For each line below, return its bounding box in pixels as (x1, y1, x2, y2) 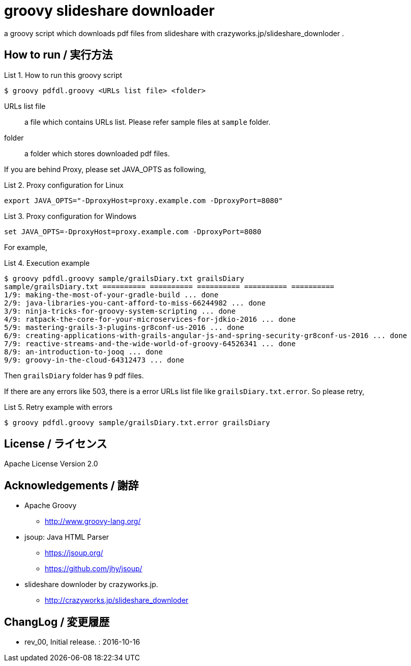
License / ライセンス (4, 437, 107, 451)
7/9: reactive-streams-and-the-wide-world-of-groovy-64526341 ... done (4, 339, 296, 348)
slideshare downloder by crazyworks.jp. (24, 580, 158, 589)
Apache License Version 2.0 (4, 459, 98, 468)
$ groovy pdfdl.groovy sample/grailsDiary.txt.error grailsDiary (4, 418, 270, 427)
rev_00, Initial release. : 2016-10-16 (24, 637, 140, 647)
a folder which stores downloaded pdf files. (24, 149, 170, 158)
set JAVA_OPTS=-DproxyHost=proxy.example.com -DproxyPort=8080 (4, 227, 261, 236)
